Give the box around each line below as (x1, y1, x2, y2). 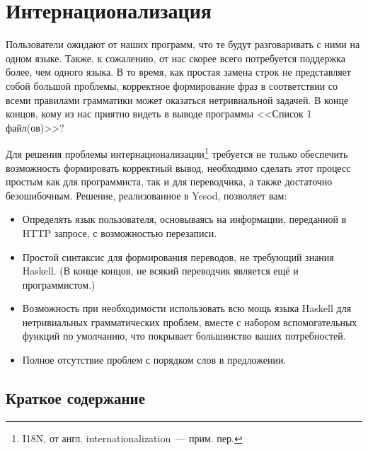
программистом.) (22, 277, 96, 292)
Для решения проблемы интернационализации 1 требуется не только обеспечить (6, 144, 348, 161)
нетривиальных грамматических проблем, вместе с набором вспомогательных (22, 314, 357, 329)
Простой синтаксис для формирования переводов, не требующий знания (22, 249, 334, 264)
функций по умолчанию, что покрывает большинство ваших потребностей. (22, 328, 346, 343)
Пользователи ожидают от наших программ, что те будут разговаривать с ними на (6, 37, 360, 52)
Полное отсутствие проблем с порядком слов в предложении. (22, 352, 287, 367)
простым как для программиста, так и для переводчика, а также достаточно (6, 174, 333, 189)
